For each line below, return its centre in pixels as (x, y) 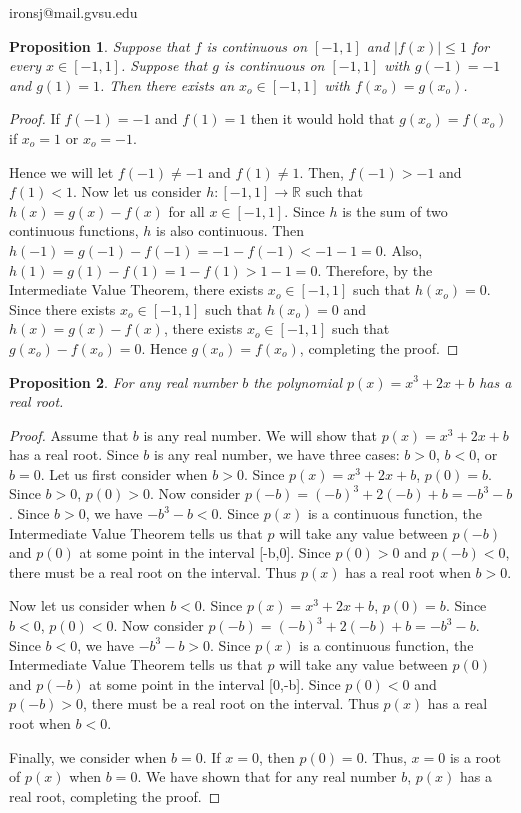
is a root (475, 756)
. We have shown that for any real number (267, 776)
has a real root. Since (74, 454)
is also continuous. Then (230, 230)
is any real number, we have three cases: (277, 454)
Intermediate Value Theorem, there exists (136, 289)
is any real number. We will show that (260, 434)
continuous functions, (74, 230)
